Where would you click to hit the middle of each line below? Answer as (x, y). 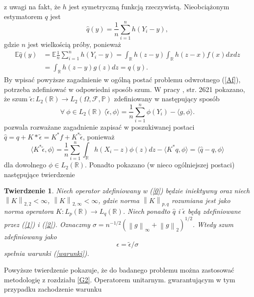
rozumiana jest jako (201, 200)
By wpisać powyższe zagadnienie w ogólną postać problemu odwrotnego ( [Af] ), (122, 80)
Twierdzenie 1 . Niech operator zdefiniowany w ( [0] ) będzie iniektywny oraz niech (127, 191)
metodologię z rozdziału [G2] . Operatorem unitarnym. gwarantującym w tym (120, 279)
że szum (16, 99)
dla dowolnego (25, 165)
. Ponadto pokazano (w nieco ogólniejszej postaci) (160, 165)
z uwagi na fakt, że (32, 6)
